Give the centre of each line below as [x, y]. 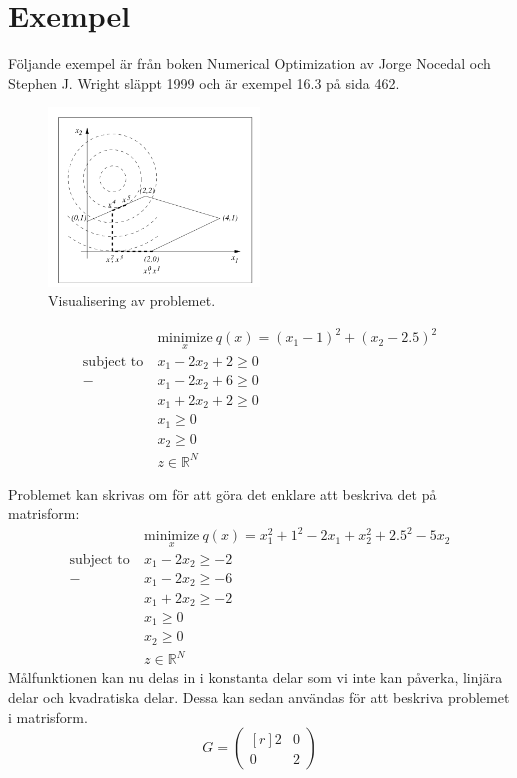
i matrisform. [48, 716]
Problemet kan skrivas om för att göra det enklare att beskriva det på [222, 493]
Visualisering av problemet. [132, 300]
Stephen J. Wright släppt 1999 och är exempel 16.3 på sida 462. [204, 82]
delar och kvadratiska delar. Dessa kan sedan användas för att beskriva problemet [259, 697]
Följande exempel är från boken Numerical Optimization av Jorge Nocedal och [249, 63]
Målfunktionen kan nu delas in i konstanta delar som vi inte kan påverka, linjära [255, 677]
